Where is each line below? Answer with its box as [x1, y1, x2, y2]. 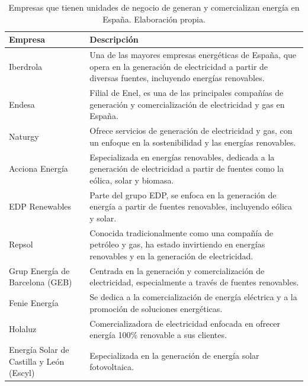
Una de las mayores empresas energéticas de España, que [89, 49, 297, 61]
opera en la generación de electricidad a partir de [89, 60, 268, 72]
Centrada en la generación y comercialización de [89, 264, 265, 276]
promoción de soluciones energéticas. [89, 302, 223, 314]
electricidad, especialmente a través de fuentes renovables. [89, 276, 299, 288]
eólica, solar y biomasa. [89, 173, 174, 186]
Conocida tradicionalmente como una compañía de [89, 226, 273, 239]
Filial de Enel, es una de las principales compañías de [89, 86, 284, 99]
